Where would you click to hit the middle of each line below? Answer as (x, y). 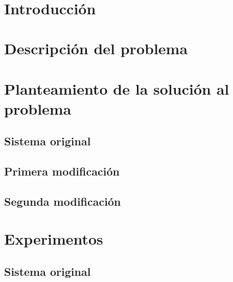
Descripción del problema (96, 48)
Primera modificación (62, 171)
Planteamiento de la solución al (117, 88)
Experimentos (54, 239)
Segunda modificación (63, 201)
